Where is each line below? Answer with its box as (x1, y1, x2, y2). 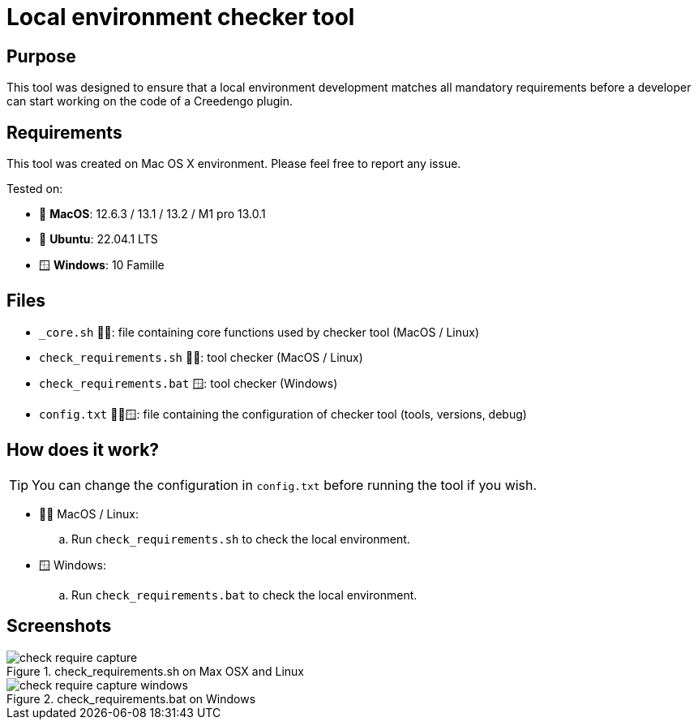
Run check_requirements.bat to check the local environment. (71, 587, 418, 602)
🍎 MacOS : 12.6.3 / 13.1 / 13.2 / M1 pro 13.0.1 (39, 207, 266, 221)
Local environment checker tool (6, 3, 355, 31)
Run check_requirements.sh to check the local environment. (71, 531, 410, 546)
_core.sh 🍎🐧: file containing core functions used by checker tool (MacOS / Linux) (39, 324, 480, 339)
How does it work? (6, 440, 160, 461)
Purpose (6, 45, 76, 67)
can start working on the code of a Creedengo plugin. (6, 94, 293, 109)
